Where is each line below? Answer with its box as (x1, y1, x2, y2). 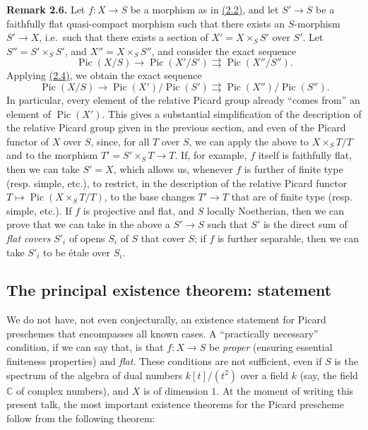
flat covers (6, 230, 51, 245)
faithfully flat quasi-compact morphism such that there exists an (6, 16, 285, 30)
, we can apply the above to (189, 133, 309, 148)
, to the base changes (104, 189, 195, 204)
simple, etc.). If (6, 203, 72, 217)
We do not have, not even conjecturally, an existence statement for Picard (6, 312, 326, 327)
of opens (69, 230, 105, 245)
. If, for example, (174, 148, 247, 162)
